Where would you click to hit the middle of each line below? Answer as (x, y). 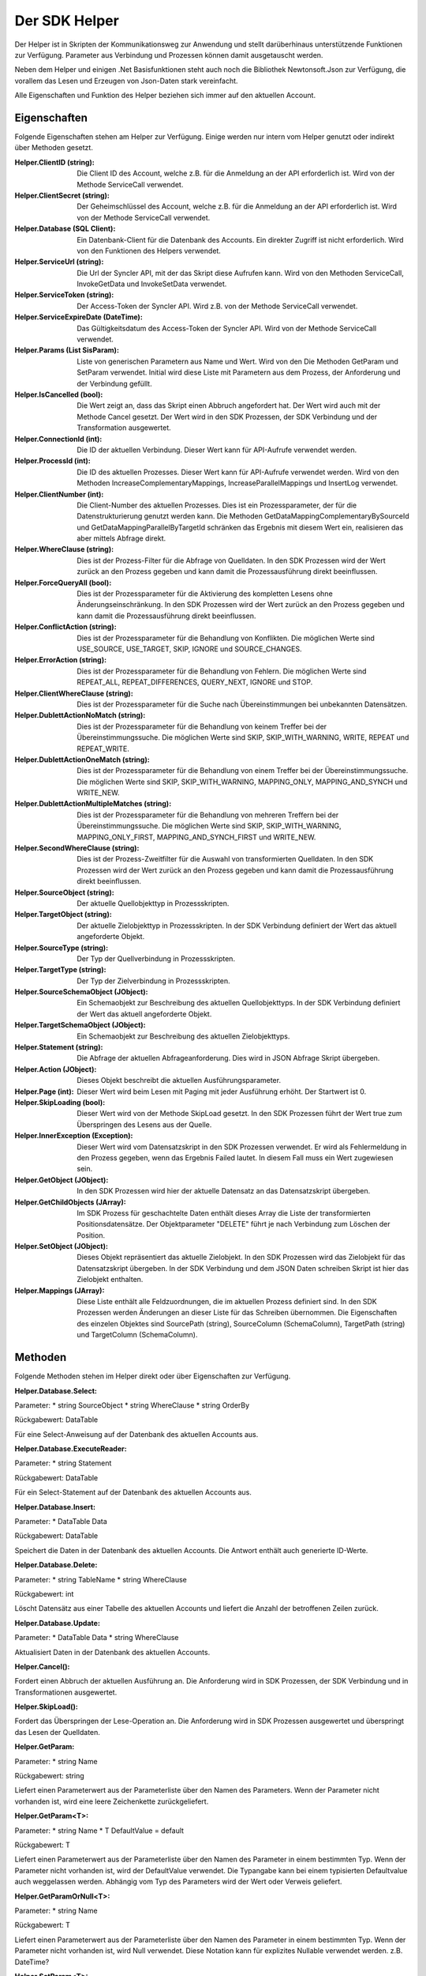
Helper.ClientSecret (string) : (62, 195)
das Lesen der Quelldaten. (57, 1732)
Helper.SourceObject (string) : (64, 892)
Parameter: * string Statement (63, 1463)
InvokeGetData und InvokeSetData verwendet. (152, 284)
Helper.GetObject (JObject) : (62, 1180)
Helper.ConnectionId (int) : (58, 439)
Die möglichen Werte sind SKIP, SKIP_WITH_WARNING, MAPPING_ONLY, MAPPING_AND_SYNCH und (242, 782)
